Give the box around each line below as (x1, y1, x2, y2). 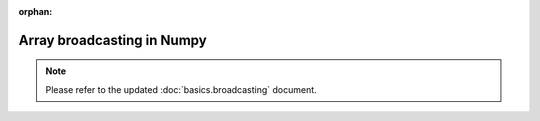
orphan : (18, 6, 53, 17)
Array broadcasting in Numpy (18, 31, 207, 49)
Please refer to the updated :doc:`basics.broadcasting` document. (45, 83, 317, 95)
